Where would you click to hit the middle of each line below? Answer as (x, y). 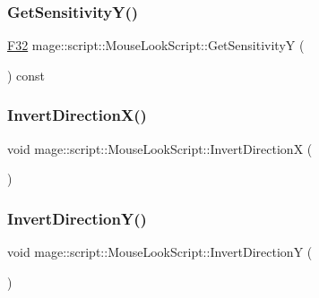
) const (26, 75)
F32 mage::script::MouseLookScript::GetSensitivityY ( (156, 45)
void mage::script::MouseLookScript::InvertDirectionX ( (160, 148)
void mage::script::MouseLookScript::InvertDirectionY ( (160, 252)
